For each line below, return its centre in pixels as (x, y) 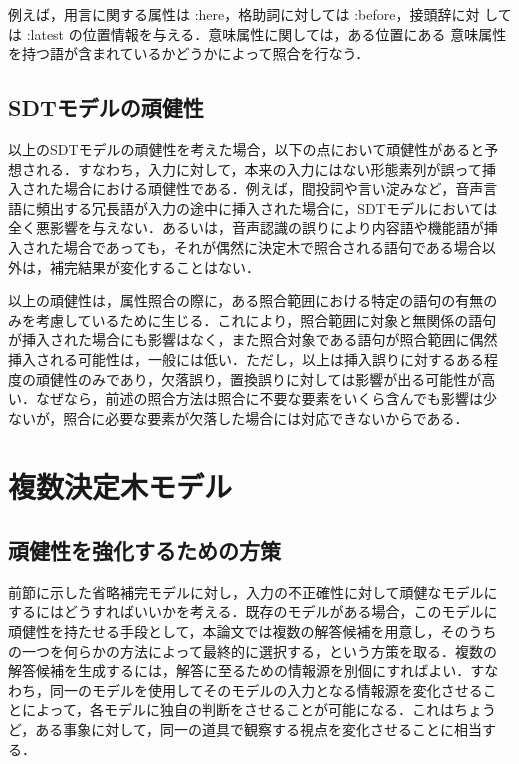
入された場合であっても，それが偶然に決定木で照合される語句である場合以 (252, 246)
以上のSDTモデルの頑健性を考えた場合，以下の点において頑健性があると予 (253, 148)
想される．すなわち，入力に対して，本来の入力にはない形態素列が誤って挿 (252, 168)
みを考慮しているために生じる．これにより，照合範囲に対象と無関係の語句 (252, 319)
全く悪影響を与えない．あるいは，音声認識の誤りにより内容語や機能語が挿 (253, 227)
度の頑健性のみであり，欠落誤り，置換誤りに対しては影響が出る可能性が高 (252, 378)
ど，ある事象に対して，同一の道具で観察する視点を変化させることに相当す (252, 729)
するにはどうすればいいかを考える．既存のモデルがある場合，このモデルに (253, 611)
